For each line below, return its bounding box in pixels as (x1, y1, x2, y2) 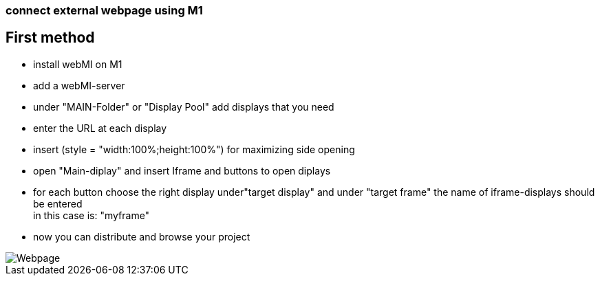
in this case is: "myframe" (33, 209, 150, 221)
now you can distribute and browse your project (33, 230, 250, 243)
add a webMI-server (33, 79, 125, 91)
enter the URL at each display (33, 122, 167, 134)
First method (6, 29, 95, 47)
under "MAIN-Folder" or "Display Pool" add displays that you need (33, 100, 334, 113)
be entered (33, 197, 83, 210)
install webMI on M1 (33, 58, 122, 70)
